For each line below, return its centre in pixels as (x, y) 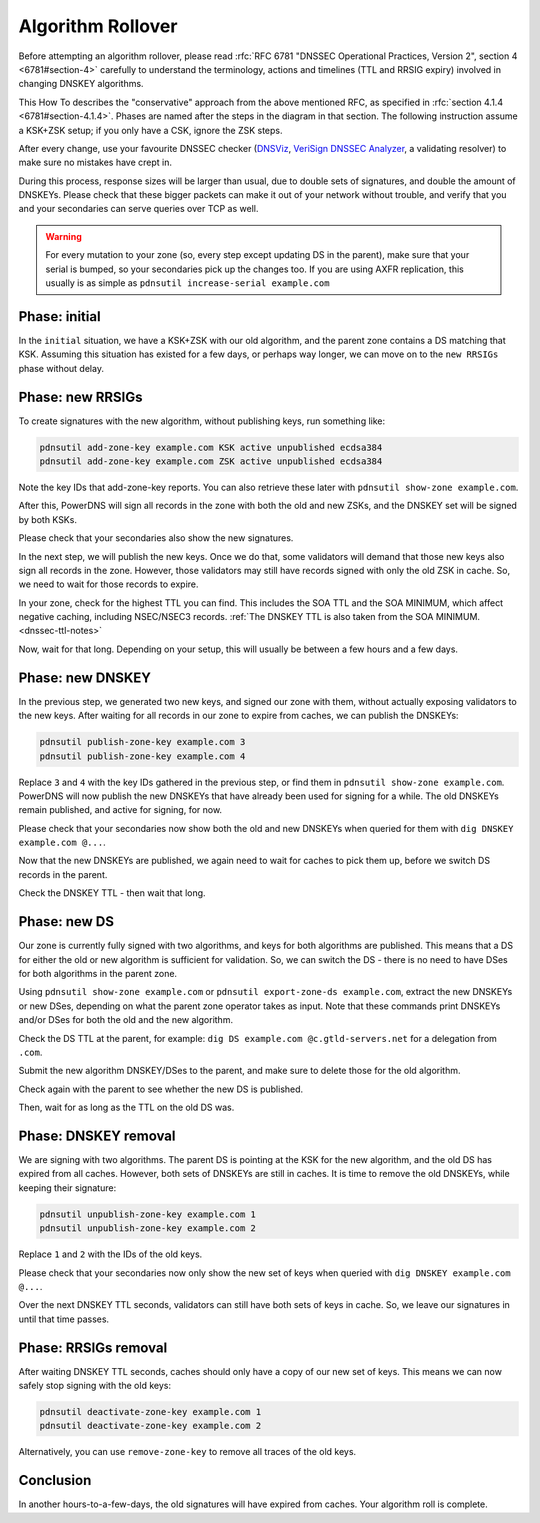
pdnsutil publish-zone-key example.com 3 (142, 742)
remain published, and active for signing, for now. (120, 810)
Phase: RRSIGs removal (93, 1347)
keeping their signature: (67, 1187)
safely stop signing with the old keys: (95, 1385)
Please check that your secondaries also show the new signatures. (156, 538)
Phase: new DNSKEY (85, 677)
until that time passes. (64, 1319)
